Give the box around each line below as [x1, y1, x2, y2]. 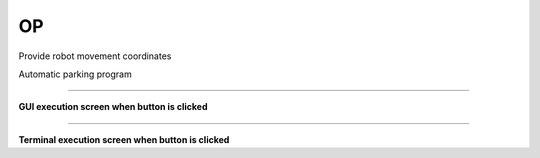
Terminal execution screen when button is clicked [18, 133, 230, 145]
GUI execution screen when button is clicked [18, 101, 208, 113]
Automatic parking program [18, 68, 132, 80]
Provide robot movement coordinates [18, 50, 172, 62]
